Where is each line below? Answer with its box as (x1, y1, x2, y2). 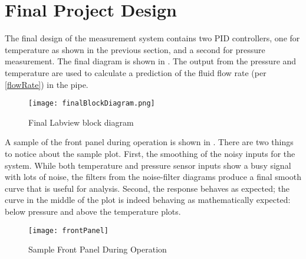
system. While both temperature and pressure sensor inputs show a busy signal (5, 159, 291, 171)
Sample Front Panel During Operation (28, 243, 167, 255)
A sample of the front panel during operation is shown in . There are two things (5, 136, 294, 148)
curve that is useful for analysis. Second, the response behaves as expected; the (5, 182, 289, 194)
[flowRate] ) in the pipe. (5, 78, 88, 90)
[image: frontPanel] (28, 226, 109, 235)
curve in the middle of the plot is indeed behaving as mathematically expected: (5, 194, 291, 206)
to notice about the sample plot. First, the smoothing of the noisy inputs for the (5, 147, 295, 159)
